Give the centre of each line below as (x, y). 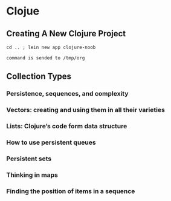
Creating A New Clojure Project (66, 34)
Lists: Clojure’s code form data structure (67, 127)
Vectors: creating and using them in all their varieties (85, 110)
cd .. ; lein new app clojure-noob (51, 47)
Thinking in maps (32, 175)
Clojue (23, 11)
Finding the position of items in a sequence (71, 191)
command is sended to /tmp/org (46, 58)
